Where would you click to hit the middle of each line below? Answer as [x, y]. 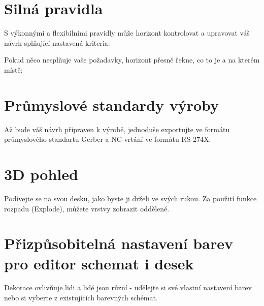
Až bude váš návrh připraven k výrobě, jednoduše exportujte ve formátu [117, 129]
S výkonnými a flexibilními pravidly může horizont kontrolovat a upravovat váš [127, 33]
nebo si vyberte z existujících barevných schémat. [81, 298]
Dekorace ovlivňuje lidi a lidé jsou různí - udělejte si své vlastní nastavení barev [128, 287]
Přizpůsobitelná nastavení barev [119, 243]
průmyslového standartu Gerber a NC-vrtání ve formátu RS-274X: [108, 139]
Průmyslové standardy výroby [112, 104]
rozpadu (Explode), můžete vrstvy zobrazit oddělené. [87, 208]
